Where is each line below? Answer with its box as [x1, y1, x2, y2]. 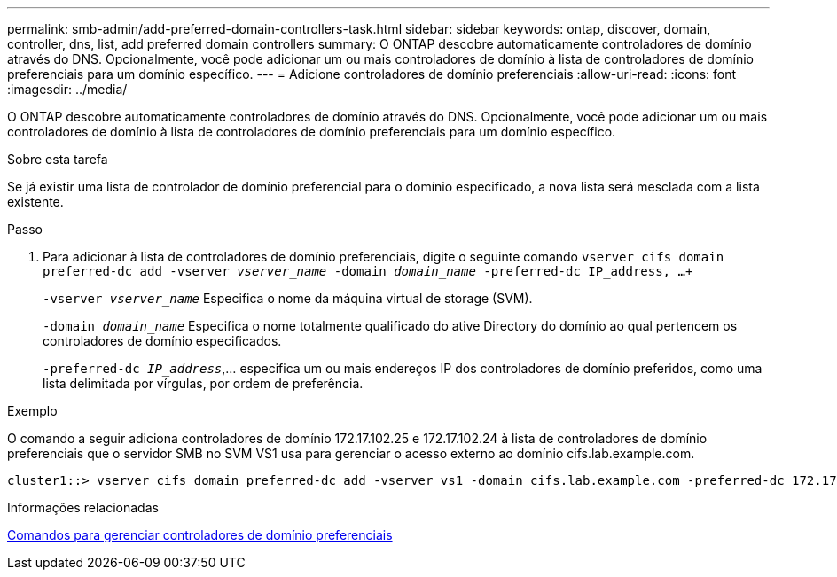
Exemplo [7, 403, 58, 418]
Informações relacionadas [7, 500, 159, 515]
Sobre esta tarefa [7, 152, 108, 167]
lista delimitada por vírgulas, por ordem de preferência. [43, 376, 364, 391]
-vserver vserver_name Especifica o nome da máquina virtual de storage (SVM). [43, 291, 533, 306]
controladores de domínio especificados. [43, 333, 282, 348]
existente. [7, 194, 64, 209]
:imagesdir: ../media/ [7, 82, 128, 97]
